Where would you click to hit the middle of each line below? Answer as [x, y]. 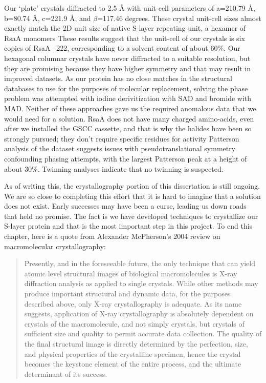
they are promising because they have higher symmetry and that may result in [127, 68]
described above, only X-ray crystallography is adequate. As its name [133, 303]
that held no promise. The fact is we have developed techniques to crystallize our [131, 216]
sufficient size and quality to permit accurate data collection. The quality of [143, 334]
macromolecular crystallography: [55, 246]
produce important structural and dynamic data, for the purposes [127, 294]
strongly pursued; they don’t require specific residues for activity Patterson [122, 138]
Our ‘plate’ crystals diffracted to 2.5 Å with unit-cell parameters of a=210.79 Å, [130, 8]
